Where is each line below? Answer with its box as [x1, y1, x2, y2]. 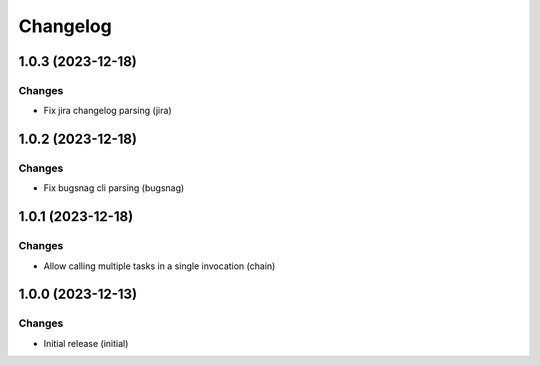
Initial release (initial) [43, 337, 129, 349]
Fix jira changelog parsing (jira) [43, 105, 172, 117]
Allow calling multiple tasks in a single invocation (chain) [43, 260, 276, 272]
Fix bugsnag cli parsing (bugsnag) [43, 182, 185, 194]
